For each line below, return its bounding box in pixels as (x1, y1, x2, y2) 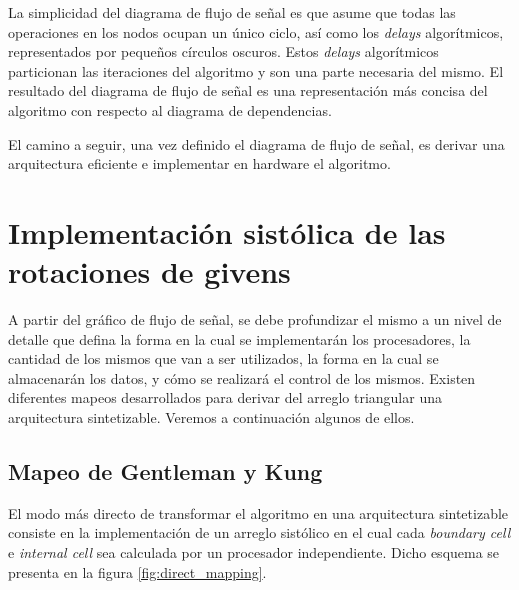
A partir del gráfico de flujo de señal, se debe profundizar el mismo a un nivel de (8, 309, 502, 330)
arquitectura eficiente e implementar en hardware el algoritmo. (8, 153, 391, 174)
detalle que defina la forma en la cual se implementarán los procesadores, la (8, 328, 471, 349)
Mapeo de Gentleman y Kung (8, 456, 323, 487)
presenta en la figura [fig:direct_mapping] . (8, 561, 267, 582)
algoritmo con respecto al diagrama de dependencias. (8, 99, 332, 120)
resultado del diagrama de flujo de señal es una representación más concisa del (8, 80, 488, 101)
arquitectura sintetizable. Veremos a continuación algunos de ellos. (8, 407, 415, 428)
